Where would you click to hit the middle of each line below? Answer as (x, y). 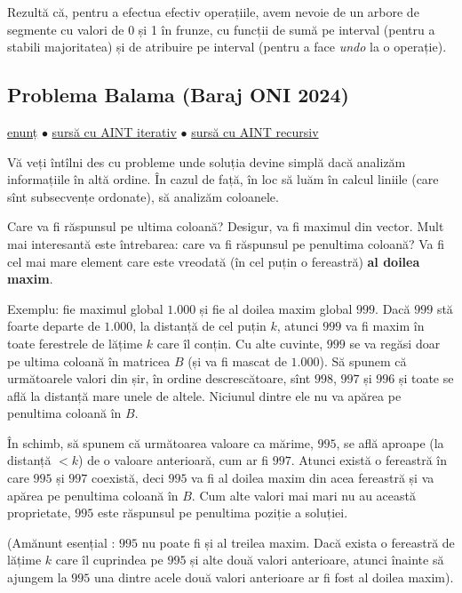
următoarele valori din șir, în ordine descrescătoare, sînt (159, 378)
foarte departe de (54, 326)
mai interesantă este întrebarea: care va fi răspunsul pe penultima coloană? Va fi (226, 243)
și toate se (426, 378)
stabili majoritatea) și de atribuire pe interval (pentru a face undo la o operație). (227, 47)
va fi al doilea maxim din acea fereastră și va (313, 478)
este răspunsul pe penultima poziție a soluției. (223, 513)
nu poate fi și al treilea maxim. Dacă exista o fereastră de (298, 542)
